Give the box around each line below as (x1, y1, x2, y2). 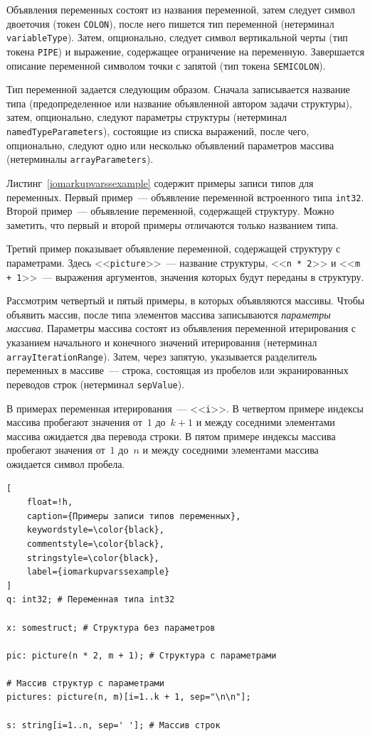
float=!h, (26, 497, 73, 508)
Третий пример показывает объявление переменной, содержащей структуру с (6, 241, 341, 256)
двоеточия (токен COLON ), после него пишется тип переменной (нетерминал (6, 16, 334, 31)
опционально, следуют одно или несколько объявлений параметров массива (6, 137, 334, 152)
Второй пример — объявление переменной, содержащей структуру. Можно (6, 203, 334, 218)
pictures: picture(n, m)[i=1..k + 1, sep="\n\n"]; (6, 692, 251, 703)
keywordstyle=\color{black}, (26, 525, 164, 535)
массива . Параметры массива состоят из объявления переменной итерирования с (6, 321, 356, 336)
